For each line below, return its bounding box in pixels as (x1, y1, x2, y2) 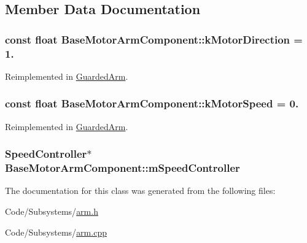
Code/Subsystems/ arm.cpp (5, 225, 107, 238)
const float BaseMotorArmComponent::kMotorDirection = (5, 31, 303, 47)
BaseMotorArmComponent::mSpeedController (5, 160, 240, 175)
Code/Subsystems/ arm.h (5, 205, 98, 218)
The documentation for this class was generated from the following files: (5, 184, 276, 197)
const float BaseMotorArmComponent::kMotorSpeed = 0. (5, 96, 299, 111)
